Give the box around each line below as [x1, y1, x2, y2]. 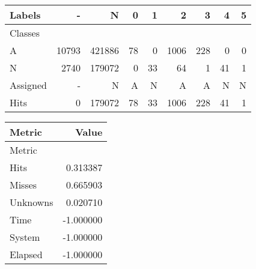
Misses [10, 178, 37, 192]
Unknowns [10, 195, 53, 209]
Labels [10, 8, 41, 22]
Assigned [10, 78, 47, 92]
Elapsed [10, 247, 43, 261]
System [10, 230, 40, 244]
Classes [10, 26, 40, 40]
